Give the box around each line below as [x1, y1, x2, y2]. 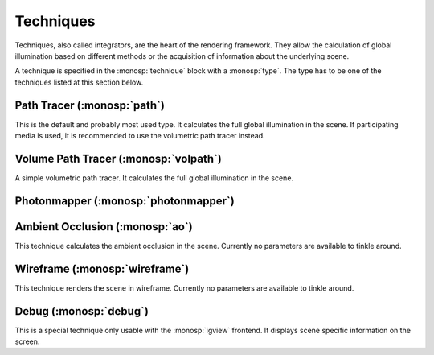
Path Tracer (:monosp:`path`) [14, 98, 165, 112]
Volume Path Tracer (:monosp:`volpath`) [14, 151, 223, 165]
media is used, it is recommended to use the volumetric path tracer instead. [14, 131, 265, 141]
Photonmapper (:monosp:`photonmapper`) [14, 194, 235, 208]
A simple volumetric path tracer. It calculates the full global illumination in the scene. [14, 173, 293, 183]
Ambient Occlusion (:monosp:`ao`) [14, 220, 193, 233]
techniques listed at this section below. [14, 77, 144, 87]
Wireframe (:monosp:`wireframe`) [14, 262, 190, 275]
